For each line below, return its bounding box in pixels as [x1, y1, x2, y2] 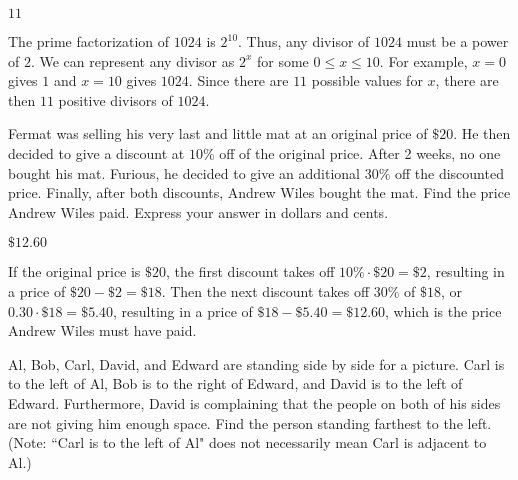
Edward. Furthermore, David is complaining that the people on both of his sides [8, 392, 501, 413]
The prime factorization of [8, 31, 170, 51]
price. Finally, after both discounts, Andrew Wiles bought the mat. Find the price [8, 182, 511, 203]
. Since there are [188, 70, 289, 91]
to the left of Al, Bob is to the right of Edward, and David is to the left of [8, 373, 463, 394]
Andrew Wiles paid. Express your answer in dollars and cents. [8, 201, 389, 222]
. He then [453, 123, 511, 144]
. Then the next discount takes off [161, 280, 370, 301]
